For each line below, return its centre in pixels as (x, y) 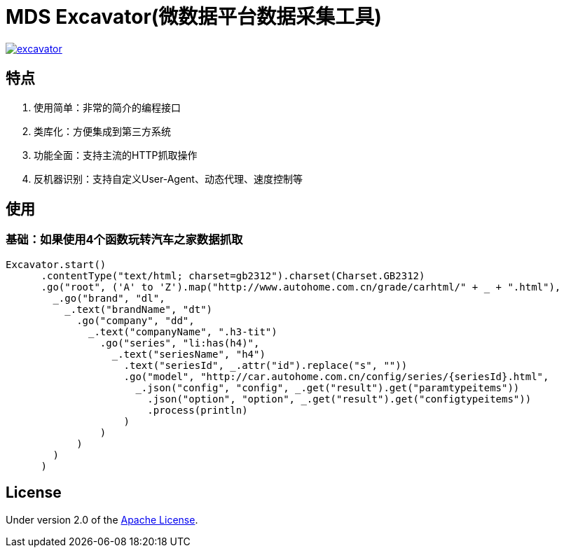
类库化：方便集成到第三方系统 (102, 131)
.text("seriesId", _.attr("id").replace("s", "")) (266, 365)
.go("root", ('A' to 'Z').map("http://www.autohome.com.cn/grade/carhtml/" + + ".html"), (301, 287)
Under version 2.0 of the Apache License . (102, 519)
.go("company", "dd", (136, 320)
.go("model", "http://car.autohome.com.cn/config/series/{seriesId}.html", (336, 376)
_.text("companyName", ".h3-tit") (183, 331)
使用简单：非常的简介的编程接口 (107, 107)
